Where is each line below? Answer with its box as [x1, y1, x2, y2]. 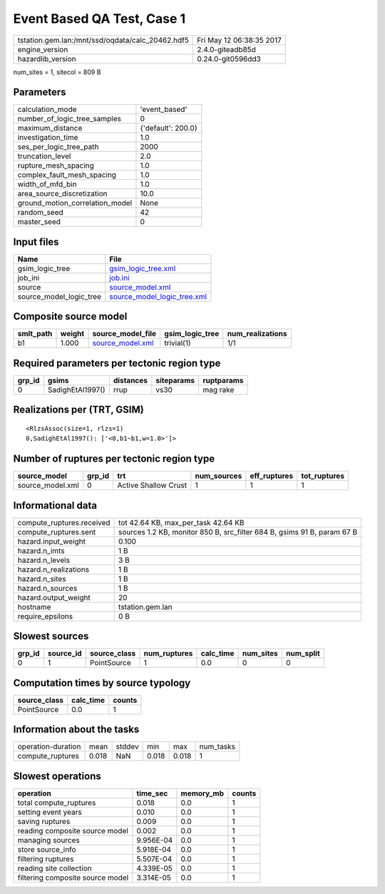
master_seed [17, 217, 61, 227]
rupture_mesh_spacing [17, 161, 94, 171]
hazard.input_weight [17, 536, 86, 546]
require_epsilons [17, 611, 73, 621]
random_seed [17, 208, 63, 218]
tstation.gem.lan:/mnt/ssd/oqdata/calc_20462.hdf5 [17, 35, 189, 45]
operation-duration [17, 742, 81, 752]
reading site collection [17, 863, 92, 873]
